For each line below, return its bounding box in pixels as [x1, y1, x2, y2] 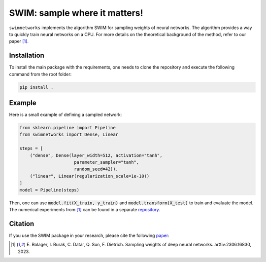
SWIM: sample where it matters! [9, 7, 143, 18]
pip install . [19, 84, 54, 90]
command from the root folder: [9, 71, 72, 77]
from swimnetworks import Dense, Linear [19, 132, 118, 138]
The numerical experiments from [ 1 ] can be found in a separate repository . [9, 206, 160, 212]
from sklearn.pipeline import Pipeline [19, 125, 116, 131]
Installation [9, 51, 44, 60]
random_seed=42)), [74, 166, 118, 172]
